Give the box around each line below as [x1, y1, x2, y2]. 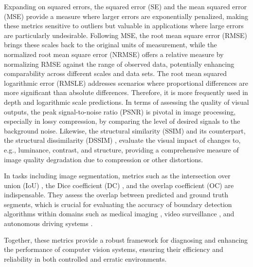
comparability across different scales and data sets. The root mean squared [4, 68, 227, 78]
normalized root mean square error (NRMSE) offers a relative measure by [4, 49, 224, 59]
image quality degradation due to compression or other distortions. [4, 154, 203, 164]
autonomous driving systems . [4, 218, 93, 229]
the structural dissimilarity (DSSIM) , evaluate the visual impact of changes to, [4, 135, 241, 145]
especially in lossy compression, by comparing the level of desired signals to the [4, 116, 240, 126]
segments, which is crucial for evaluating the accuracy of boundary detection [4, 199, 232, 209]
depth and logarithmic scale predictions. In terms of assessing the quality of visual [4, 96, 249, 107]
